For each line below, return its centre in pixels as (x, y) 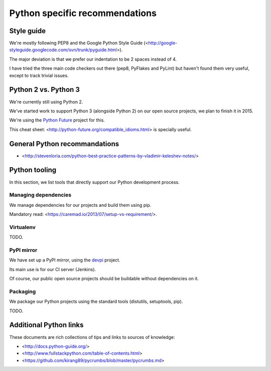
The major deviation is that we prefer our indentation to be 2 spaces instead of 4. (93, 59)
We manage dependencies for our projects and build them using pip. (80, 205)
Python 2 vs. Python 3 (45, 90)
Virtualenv (23, 227)
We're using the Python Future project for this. (57, 120)
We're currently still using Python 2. (46, 102)
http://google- (163, 43)
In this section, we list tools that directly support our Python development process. (95, 182)
